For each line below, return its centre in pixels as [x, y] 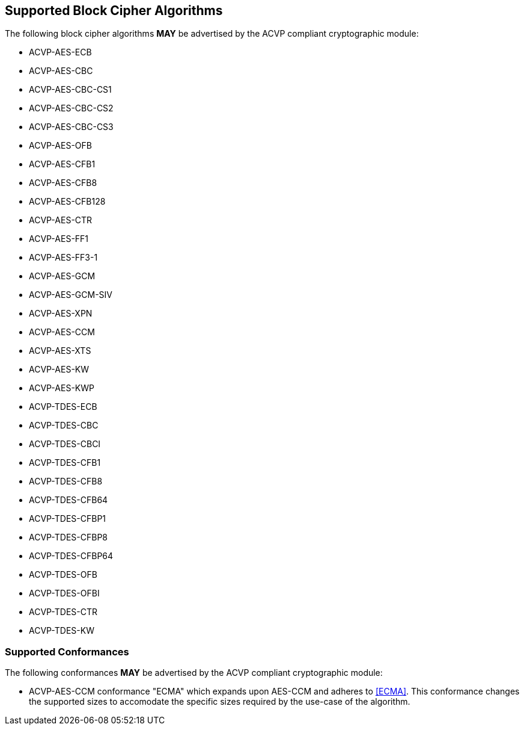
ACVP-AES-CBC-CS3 [71, 127]
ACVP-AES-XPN [61, 314]
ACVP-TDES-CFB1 [65, 463]
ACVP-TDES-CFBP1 [68, 519]
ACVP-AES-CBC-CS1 [70, 90]
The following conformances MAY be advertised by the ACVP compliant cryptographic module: [194, 673]
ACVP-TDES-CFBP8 [69, 537]
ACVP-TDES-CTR [63, 612]
